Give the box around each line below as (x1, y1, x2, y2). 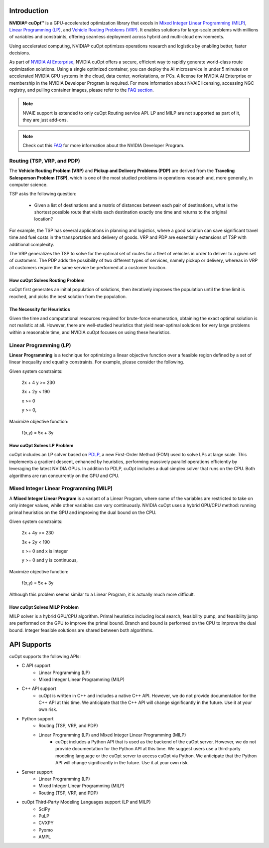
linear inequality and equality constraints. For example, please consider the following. (9, 359, 184, 365)
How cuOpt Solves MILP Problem (9, 604, 79, 610)
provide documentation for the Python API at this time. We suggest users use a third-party (55, 746, 241, 752)
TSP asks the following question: (9, 191, 77, 197)
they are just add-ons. (22, 117, 68, 123)
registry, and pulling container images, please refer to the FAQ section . (9, 87, 154, 93)
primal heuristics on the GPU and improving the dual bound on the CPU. (9, 509, 157, 515)
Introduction (9, 6, 49, 15)
